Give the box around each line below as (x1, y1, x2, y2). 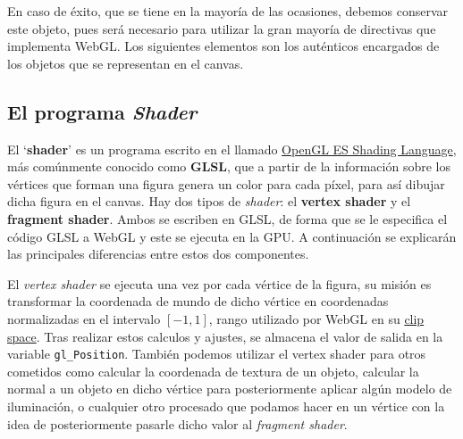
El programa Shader (7, 97, 198, 125)
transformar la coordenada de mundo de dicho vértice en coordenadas (7, 292, 389, 311)
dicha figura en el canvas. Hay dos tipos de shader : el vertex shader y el (7, 192, 411, 211)
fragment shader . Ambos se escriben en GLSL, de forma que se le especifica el (7, 209, 448, 228)
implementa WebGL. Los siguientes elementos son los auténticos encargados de (7, 37, 440, 55)
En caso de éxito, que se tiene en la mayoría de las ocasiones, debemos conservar (7, 2, 449, 20)
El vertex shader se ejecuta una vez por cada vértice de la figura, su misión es (7, 274, 432, 293)
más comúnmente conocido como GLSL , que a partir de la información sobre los (7, 157, 450, 176)
